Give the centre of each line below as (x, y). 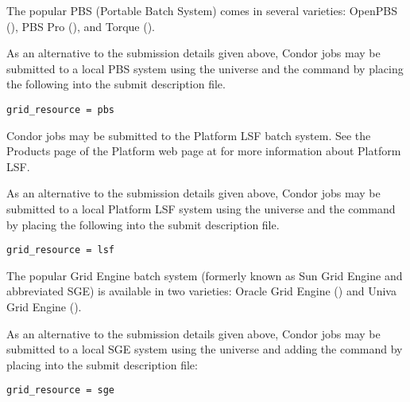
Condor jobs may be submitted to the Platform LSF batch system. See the (189, 135)
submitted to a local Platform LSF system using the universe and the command (201, 209)
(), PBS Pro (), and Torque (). (81, 26)
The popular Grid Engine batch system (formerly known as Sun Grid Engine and (205, 275)
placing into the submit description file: (102, 364)
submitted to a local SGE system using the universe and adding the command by (205, 349)
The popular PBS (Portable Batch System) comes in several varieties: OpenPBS (202, 10)
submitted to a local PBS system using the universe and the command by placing (205, 68)
